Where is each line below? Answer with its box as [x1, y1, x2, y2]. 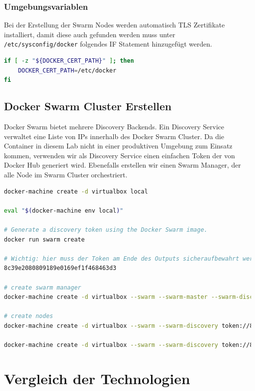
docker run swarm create [4, 236, 85, 243]
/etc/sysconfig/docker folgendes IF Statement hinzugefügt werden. [4, 39, 212, 49]
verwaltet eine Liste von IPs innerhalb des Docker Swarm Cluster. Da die [4, 131, 224, 141]
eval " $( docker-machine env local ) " [4, 207, 124, 214]
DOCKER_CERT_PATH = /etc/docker [18, 67, 117, 74]
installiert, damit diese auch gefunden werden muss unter [4, 29, 176, 39]
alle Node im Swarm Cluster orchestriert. [4, 170, 127, 180]
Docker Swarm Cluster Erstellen [4, 98, 172, 114]
